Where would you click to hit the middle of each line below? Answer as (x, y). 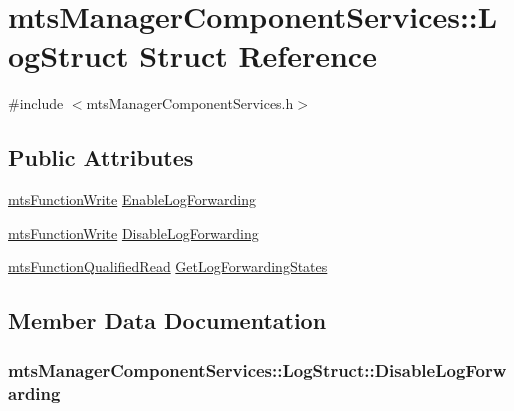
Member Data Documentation (167, 320)
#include (36, 103)
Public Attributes (101, 157)
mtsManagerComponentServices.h (190, 103)
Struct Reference (258, 55)
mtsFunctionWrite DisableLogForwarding (133, 232)
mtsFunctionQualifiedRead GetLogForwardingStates (168, 266)
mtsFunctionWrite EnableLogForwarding (132, 199)
